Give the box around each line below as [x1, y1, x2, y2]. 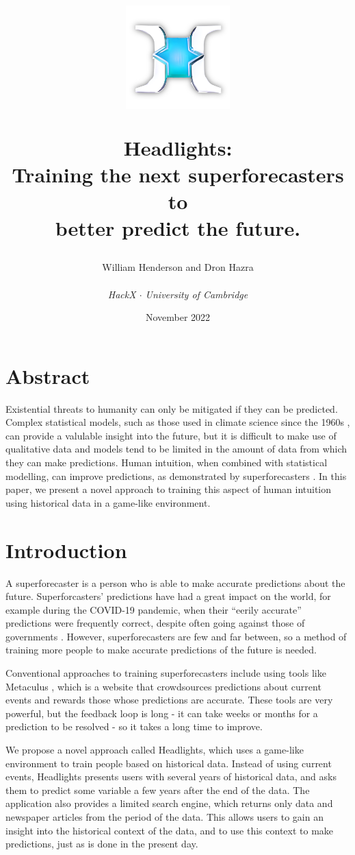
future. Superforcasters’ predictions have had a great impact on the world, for [5, 589, 331, 603]
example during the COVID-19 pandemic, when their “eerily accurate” [5, 602, 302, 616]
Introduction [5, 535, 127, 564]
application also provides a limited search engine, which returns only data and [5, 796, 333, 810]
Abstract [5, 361, 90, 389]
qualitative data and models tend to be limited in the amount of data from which [5, 442, 347, 456]
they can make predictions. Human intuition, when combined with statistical [5, 455, 328, 469]
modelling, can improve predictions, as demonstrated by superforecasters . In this [5, 468, 347, 483]
